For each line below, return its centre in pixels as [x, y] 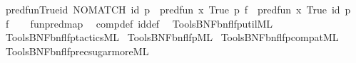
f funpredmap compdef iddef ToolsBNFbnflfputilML [139, 23]
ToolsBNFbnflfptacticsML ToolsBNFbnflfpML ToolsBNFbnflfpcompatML [172, 37]
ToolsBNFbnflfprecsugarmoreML [77, 51]
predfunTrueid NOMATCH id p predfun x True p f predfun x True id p [178, 9]
